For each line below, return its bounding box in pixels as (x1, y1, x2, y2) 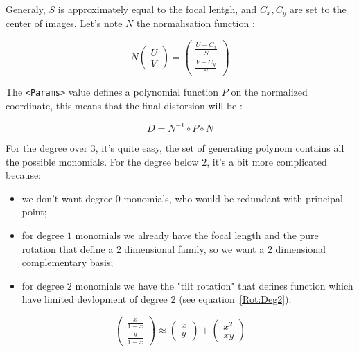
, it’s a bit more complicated (207, 154, 327, 168)
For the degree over (6, 141, 88, 155)
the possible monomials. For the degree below (6, 154, 199, 168)
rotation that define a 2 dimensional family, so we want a (21, 241, 265, 256)
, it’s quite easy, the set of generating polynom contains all (95, 141, 344, 155)
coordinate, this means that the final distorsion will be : (6, 98, 243, 112)
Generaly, (6, 2, 46, 16)
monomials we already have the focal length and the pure (75, 227, 319, 242)
